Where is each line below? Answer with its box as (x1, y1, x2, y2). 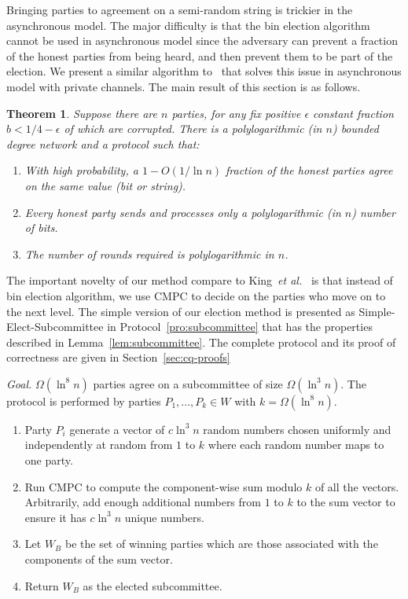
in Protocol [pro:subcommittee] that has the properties (107, 318, 373, 335)
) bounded (332, 120, 379, 137)
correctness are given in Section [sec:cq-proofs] (6, 349, 230, 366)
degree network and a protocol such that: (6, 135, 200, 152)
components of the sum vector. (24, 551, 173, 568)
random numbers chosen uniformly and (203, 421, 391, 437)
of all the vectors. (314, 478, 399, 494)
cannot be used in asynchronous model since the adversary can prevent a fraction (6, 32, 398, 49)
